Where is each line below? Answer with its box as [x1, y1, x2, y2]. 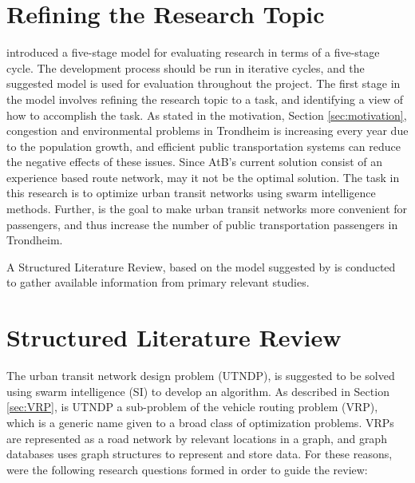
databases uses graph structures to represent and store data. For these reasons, [6, 445, 393, 462]
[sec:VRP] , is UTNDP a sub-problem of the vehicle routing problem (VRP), [6, 398, 378, 415]
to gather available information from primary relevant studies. [6, 274, 310, 291]
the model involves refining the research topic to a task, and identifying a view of [6, 90, 403, 107]
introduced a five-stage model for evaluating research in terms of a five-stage [6, 44, 380, 61]
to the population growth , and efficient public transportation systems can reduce [6, 137, 401, 154]
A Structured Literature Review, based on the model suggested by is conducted [6, 258, 396, 275]
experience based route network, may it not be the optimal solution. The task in [6, 168, 400, 185]
